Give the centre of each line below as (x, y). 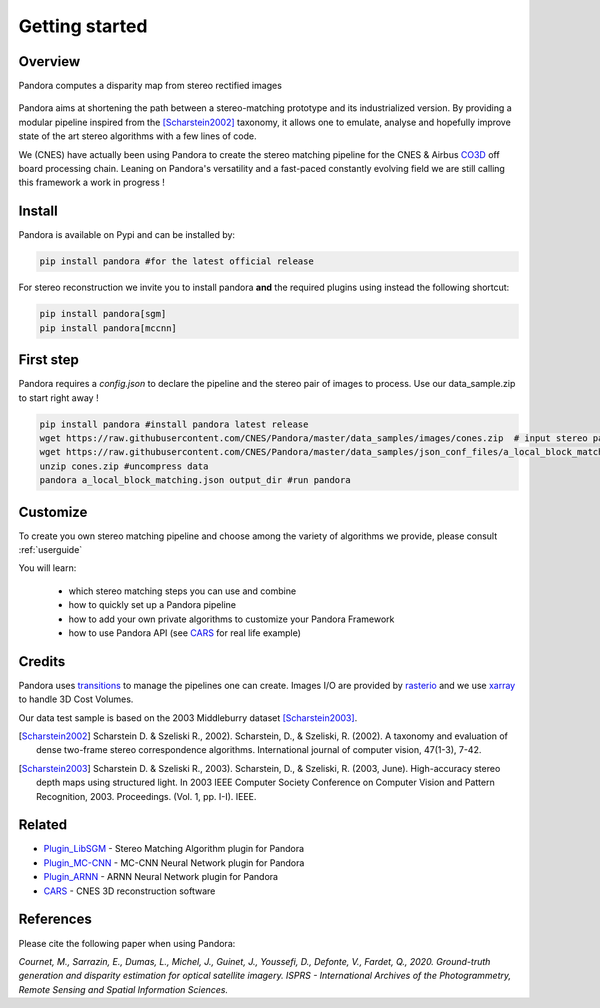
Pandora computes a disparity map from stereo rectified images (150, 86)
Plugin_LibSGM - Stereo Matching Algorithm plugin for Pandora (174, 849)
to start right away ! (58, 397)
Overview (49, 61)
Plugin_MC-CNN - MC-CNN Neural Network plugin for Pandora (174, 862)
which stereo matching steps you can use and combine (182, 591)
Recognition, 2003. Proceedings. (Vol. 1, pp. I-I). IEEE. (146, 796)
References (55, 919)
